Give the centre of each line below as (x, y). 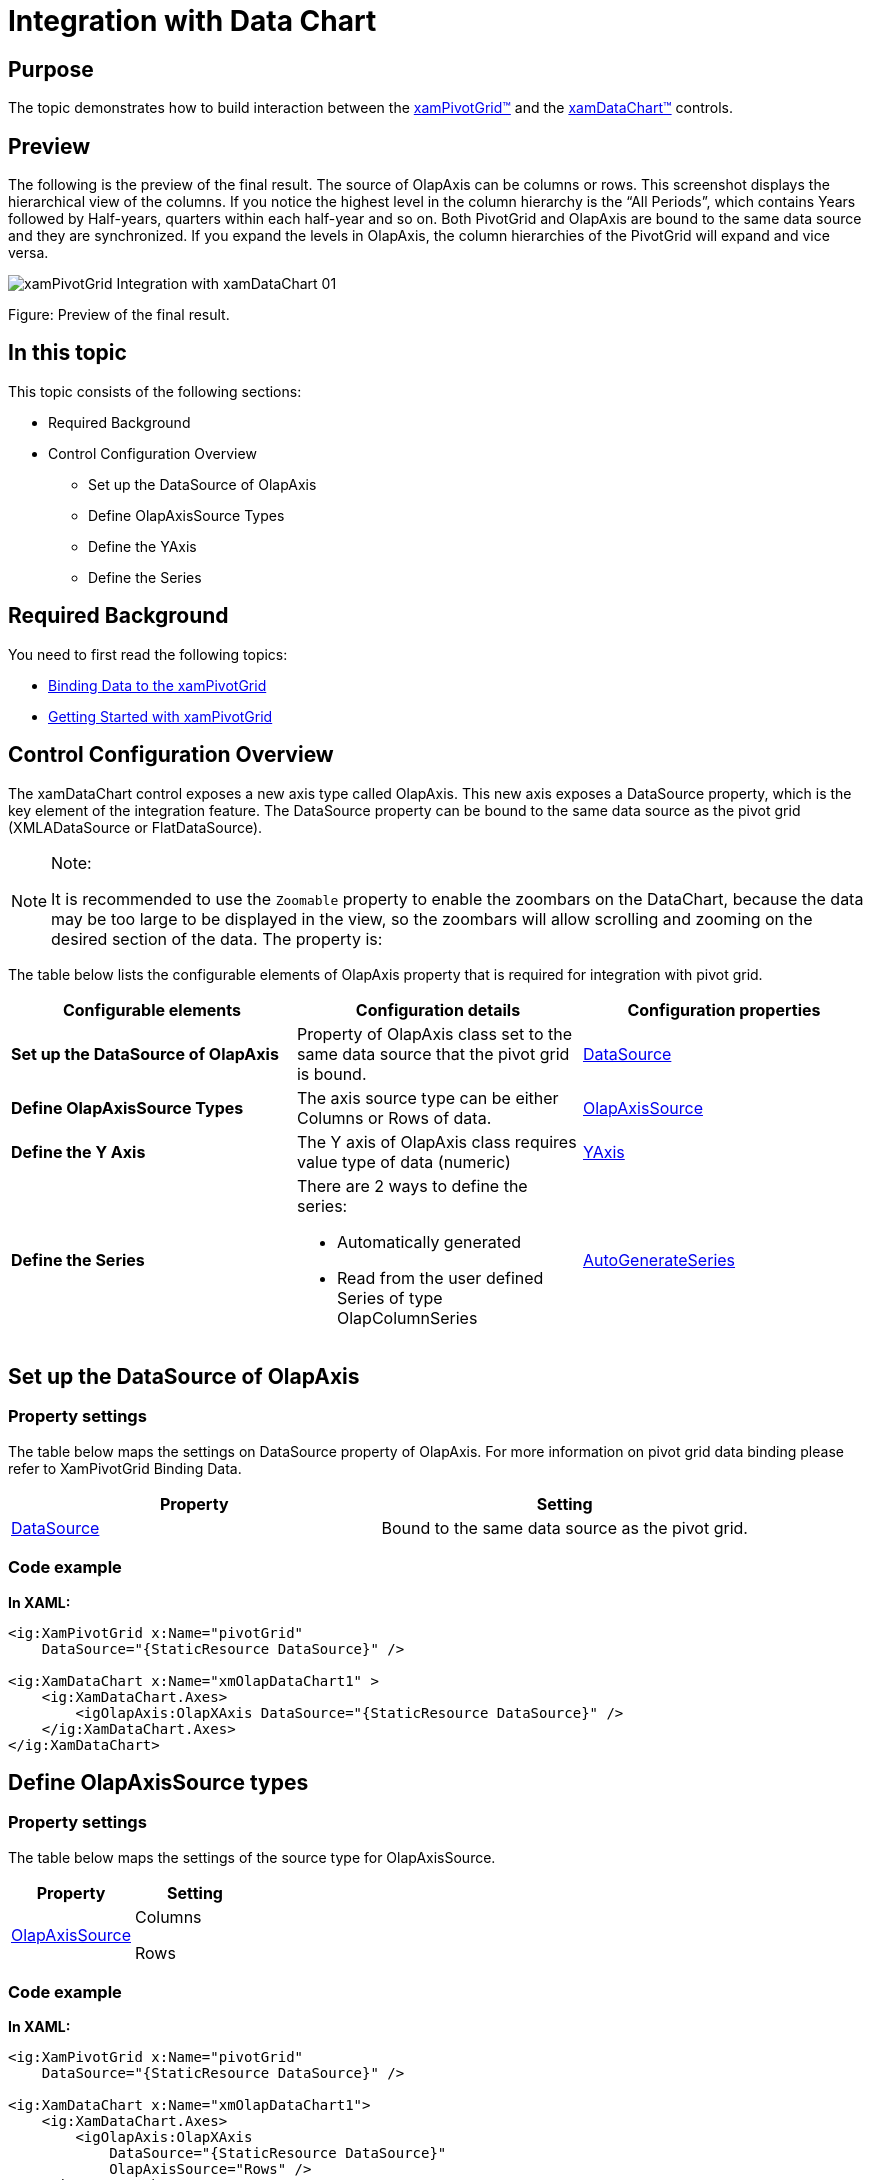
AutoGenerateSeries (659, 1259)
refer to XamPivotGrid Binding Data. (125, 1468)
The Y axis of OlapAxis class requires (436, 1141)
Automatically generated (428, 1241)
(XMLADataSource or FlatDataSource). (135, 827)
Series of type (389, 1297)
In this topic (67, 353)
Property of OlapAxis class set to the (434, 1033)
